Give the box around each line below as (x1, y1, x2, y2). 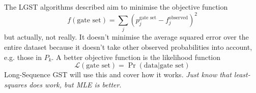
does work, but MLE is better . (29, 79, 122, 89)
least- (234, 69, 250, 80)
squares (4, 79, 27, 89)
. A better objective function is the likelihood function (51, 51, 221, 62)
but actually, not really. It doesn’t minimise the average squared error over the (4, 32, 249, 42)
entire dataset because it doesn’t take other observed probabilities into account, (4, 42, 252, 52)
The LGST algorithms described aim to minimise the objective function (4, 2, 228, 12)
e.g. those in (4, 51, 42, 62)
